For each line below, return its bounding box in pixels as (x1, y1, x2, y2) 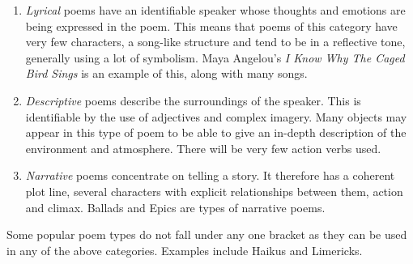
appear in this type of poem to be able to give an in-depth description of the (25, 124, 407, 141)
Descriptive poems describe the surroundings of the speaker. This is (25, 92, 361, 109)
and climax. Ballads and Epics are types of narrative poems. (25, 198, 326, 215)
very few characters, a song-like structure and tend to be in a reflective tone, (25, 33, 406, 50)
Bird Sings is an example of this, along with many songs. (25, 65, 308, 82)
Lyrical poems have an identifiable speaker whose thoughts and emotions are (25, 2, 406, 18)
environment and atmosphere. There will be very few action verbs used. (25, 139, 381, 156)
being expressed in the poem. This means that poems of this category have (25, 17, 398, 34)
